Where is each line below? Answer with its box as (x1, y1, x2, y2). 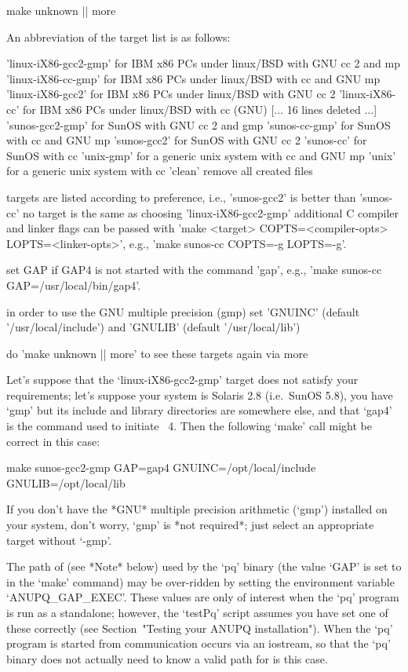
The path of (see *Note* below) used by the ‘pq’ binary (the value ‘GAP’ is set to (6, 558, 402, 575)
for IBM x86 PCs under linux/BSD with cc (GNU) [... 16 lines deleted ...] (22, 100, 377, 117)
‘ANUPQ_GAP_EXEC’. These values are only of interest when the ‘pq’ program (6, 589, 399, 605)
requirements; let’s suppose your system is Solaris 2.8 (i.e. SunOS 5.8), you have (6, 386, 393, 403)
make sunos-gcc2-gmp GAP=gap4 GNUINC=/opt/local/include (6, 459, 316, 476)
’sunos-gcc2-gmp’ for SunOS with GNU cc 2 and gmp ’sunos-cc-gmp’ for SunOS (6, 116, 391, 133)
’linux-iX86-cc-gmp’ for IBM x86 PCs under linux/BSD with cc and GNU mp (6, 70, 381, 86)
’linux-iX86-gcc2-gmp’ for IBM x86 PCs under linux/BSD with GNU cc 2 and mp (6, 55, 400, 71)
